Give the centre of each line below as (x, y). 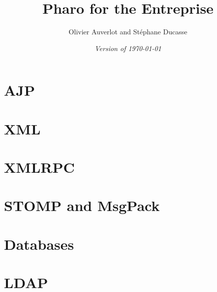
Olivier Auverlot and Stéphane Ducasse (128, 32)
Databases (39, 244)
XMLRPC (39, 167)
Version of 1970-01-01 (128, 48)
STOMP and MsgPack (82, 205)
